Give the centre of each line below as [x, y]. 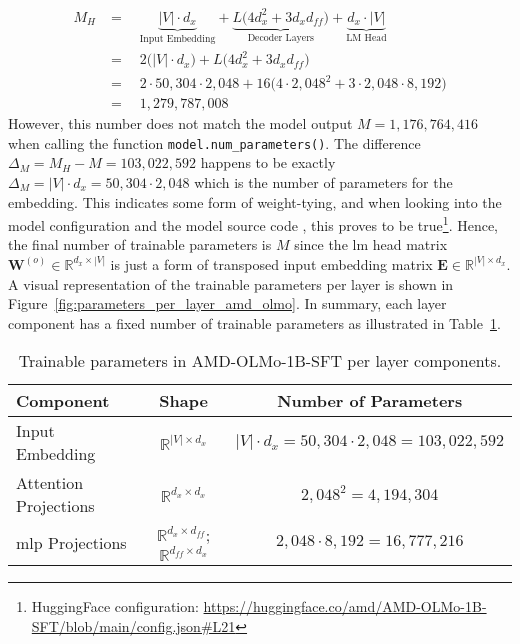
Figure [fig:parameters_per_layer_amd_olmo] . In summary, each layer [227, 303]
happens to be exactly [268, 162]
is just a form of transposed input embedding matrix [271, 263]
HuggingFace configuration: [115, 606]
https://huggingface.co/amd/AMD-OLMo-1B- [345, 606]
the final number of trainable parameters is [140, 244]
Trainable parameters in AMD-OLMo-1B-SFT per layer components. [260, 361]
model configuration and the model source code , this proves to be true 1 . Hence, [253, 223]
